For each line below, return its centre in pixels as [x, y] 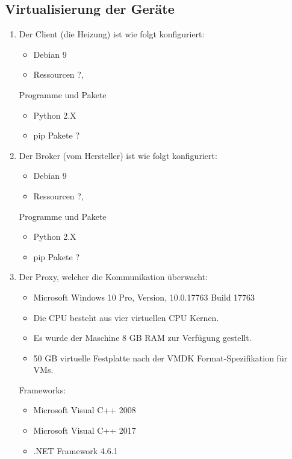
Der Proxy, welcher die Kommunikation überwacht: [113, 277]
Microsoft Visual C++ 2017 [85, 430]
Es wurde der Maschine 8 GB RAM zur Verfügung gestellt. [142, 338]
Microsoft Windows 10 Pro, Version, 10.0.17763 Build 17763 [144, 297]
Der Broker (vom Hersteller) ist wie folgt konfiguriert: [118, 155]
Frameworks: [42, 389]
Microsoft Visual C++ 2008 [85, 410]
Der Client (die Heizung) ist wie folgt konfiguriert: [112, 34]
